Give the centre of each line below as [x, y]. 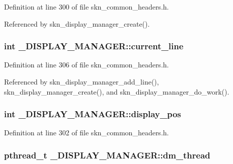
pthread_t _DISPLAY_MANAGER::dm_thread [107, 155]
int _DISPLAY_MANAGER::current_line [94, 46]
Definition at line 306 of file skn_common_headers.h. [87, 65]
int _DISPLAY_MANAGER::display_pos [93, 114]
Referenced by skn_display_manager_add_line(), [82, 81]
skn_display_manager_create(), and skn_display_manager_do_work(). [117, 91]
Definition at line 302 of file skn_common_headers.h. [87, 133]
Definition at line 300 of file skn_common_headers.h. [87, 7]
